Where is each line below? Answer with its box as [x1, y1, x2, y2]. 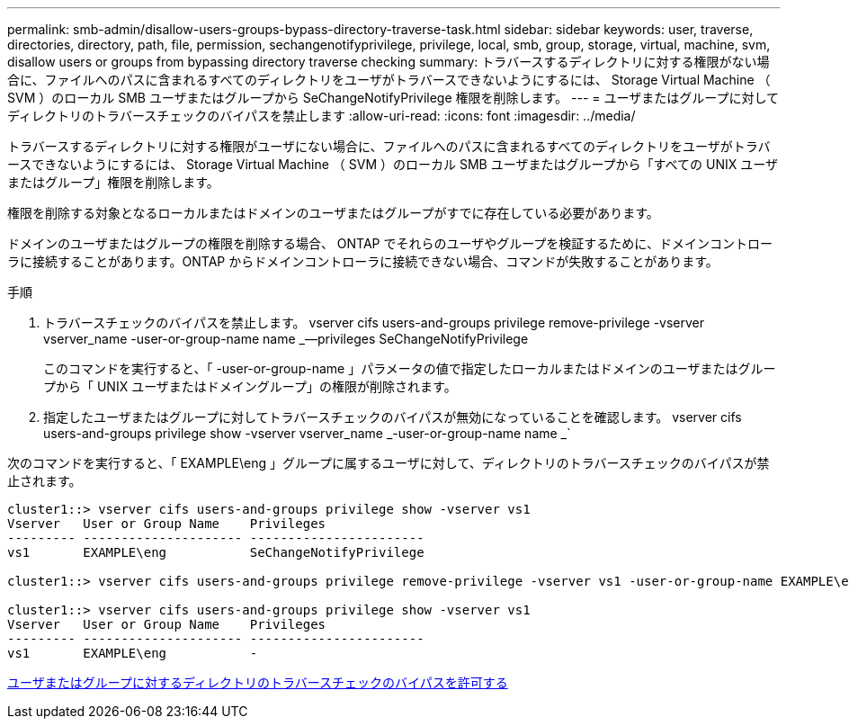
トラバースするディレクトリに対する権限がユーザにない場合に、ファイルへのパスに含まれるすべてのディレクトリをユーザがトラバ [7, 139, 771, 154]
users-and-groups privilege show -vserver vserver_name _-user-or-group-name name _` [43, 426, 571, 441]
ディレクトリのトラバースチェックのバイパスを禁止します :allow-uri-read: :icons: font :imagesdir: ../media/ [7, 108, 636, 123]
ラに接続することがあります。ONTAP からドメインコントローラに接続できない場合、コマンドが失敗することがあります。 [7, 254, 719, 269]
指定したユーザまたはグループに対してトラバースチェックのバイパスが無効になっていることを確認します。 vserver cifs [43, 409, 742, 425]
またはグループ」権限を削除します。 [7, 175, 219, 190]
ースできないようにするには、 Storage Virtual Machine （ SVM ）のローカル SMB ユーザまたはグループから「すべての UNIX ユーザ [7, 157, 778, 172]
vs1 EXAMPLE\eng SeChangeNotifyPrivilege [7, 545, 424, 560]
